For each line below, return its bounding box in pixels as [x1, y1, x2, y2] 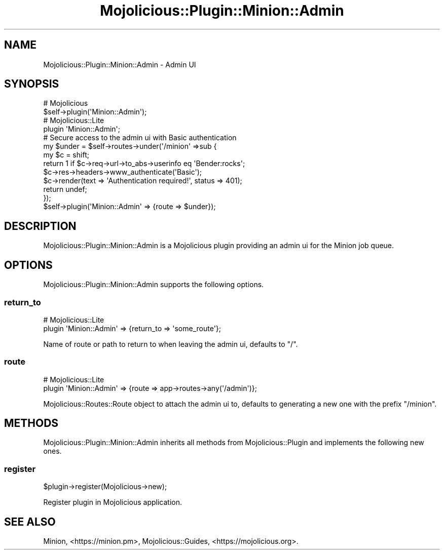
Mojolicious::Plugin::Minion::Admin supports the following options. [43, 280, 264, 289]
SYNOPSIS [4, 77, 59, 91]
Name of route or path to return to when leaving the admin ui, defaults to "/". [43, 339, 298, 348]
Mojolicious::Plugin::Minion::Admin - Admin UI [43, 60, 196, 69]
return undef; [43, 185, 87, 194]
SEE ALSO [4, 515, 56, 528]
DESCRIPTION [4, 219, 77, 232]
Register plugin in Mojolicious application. [43, 498, 182, 507]
